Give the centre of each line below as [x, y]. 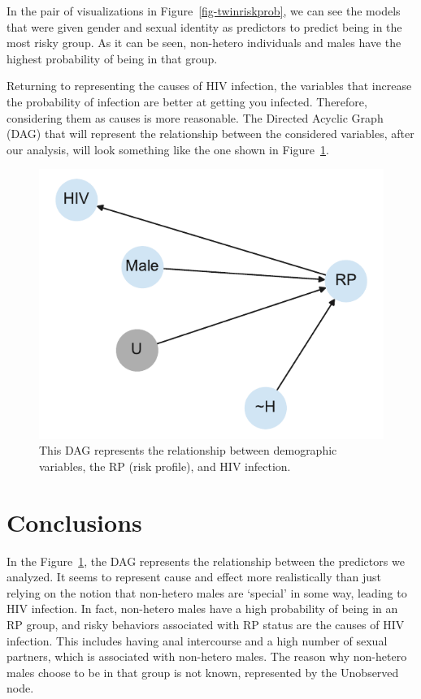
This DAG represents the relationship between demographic [188, 450]
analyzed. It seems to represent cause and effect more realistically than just [194, 577]
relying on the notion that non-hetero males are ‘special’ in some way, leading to [207, 592]
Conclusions [74, 522]
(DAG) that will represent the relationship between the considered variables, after [210, 134]
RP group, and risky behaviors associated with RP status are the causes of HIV [206, 624]
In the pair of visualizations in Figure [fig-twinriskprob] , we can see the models [204, 11]
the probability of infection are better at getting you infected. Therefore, [187, 101]
